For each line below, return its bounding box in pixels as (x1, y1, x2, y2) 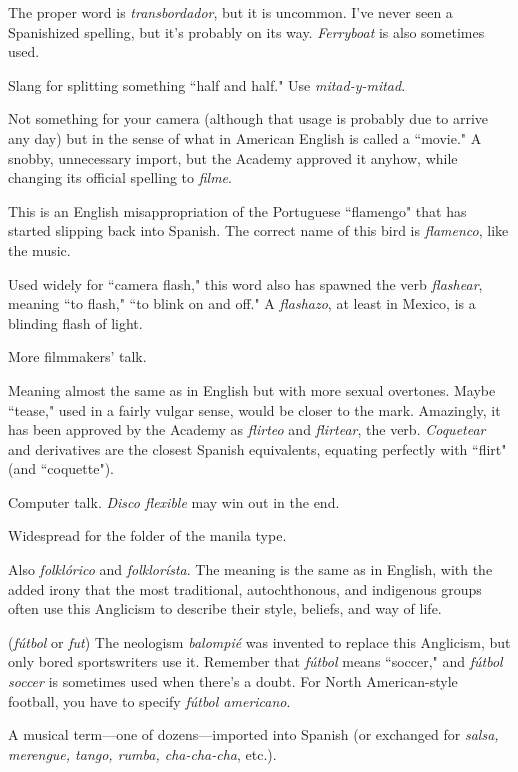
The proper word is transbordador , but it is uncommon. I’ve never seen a (8, 2, 453, 22)
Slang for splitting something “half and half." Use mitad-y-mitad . (8, 74, 406, 95)
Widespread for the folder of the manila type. (8, 525, 287, 546)
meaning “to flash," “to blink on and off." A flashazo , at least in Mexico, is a (8, 293, 476, 314)
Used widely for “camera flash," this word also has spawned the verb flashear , (8, 273, 483, 294)
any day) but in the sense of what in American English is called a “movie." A (8, 127, 482, 148)
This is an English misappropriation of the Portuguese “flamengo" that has (8, 200, 467, 221)
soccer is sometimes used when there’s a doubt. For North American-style (8, 671, 458, 692)
